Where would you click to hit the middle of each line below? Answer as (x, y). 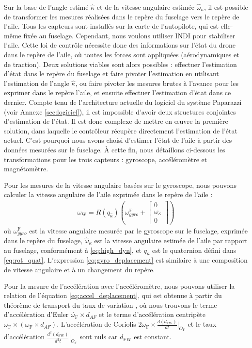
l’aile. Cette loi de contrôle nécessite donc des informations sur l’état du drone (120, 45)
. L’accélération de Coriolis (96, 324)
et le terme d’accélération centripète (152, 314)
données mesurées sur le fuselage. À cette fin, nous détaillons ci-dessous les (115, 149)
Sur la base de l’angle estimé (46, 7)
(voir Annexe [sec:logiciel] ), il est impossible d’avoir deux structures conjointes (120, 111)
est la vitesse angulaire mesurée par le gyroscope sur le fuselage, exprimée (138, 230)
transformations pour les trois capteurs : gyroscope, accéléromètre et (106, 159)
